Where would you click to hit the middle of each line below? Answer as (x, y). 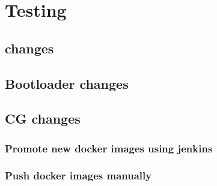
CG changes (43, 118)
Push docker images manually (78, 175)
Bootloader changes (67, 83)
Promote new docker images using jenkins (109, 148)
